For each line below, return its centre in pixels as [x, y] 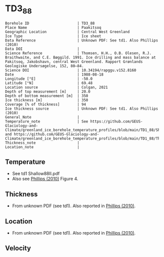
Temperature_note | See [47, 121]
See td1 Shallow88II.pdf [36, 174]
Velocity [18, 248]
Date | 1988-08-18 [54, 74]
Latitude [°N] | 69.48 [49, 83]
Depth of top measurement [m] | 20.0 [48, 91]
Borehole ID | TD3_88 [50, 23]
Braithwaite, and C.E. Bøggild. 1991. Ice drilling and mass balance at [81, 57]
